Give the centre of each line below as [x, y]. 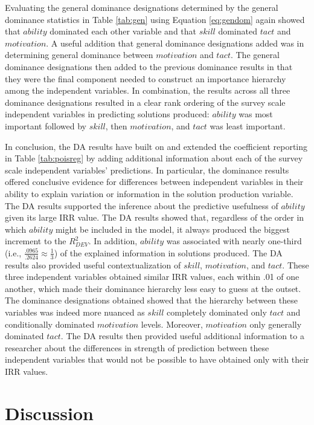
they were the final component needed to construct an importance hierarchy [146, 78]
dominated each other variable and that [123, 31]
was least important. [248, 125]
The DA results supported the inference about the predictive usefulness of [142, 205]
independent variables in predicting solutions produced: [107, 114]
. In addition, [113, 241]
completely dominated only [217, 312]
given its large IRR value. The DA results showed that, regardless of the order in [155, 217]
